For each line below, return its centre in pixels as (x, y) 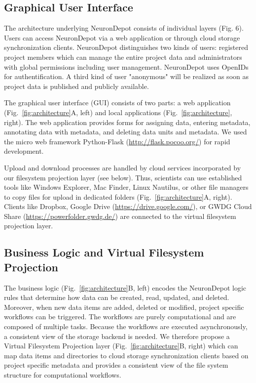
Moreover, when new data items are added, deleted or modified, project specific (124, 307)
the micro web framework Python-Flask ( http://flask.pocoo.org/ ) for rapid (117, 141)
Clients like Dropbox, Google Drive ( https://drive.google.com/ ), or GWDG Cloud (128, 206)
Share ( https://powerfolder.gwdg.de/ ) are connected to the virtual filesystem (120, 216)
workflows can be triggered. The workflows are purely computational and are (120, 317)
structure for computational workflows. (63, 375)
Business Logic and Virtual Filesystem (104, 252)
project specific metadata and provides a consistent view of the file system (116, 365)
